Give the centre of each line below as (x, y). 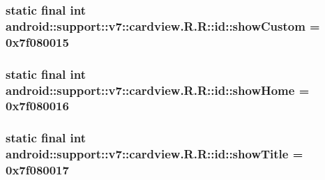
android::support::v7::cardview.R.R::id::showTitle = (154, 154)
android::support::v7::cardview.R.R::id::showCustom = (163, 25)
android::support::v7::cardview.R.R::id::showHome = (158, 90)
